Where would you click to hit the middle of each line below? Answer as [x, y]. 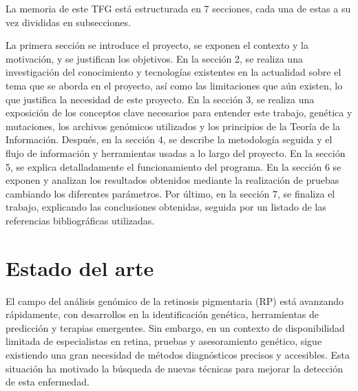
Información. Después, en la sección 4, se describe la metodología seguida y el [169, 139]
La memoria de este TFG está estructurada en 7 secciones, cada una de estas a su [178, 8]
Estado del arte [80, 267]
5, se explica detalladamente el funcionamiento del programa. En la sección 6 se [173, 166]
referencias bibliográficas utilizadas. [80, 220]
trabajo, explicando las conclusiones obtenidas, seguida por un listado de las [166, 207]
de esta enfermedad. [48, 382]
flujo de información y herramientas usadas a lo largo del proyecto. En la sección [176, 152]
